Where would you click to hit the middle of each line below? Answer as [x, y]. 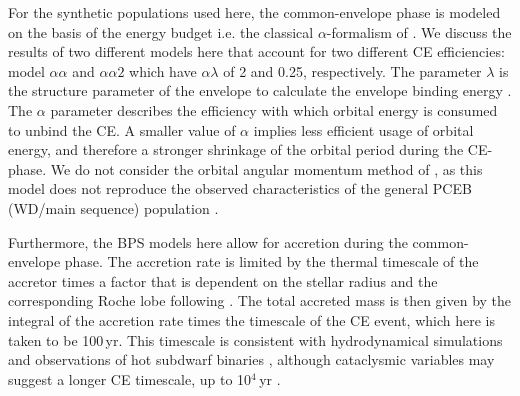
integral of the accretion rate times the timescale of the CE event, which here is [252, 319]
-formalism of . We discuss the [419, 31]
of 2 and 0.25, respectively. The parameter [352, 70]
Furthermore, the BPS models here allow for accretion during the [208, 241]
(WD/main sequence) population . [113, 207]
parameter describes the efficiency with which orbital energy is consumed [274, 109]
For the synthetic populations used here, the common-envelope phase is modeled [254, 12]
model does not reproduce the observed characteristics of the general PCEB [240, 188]
